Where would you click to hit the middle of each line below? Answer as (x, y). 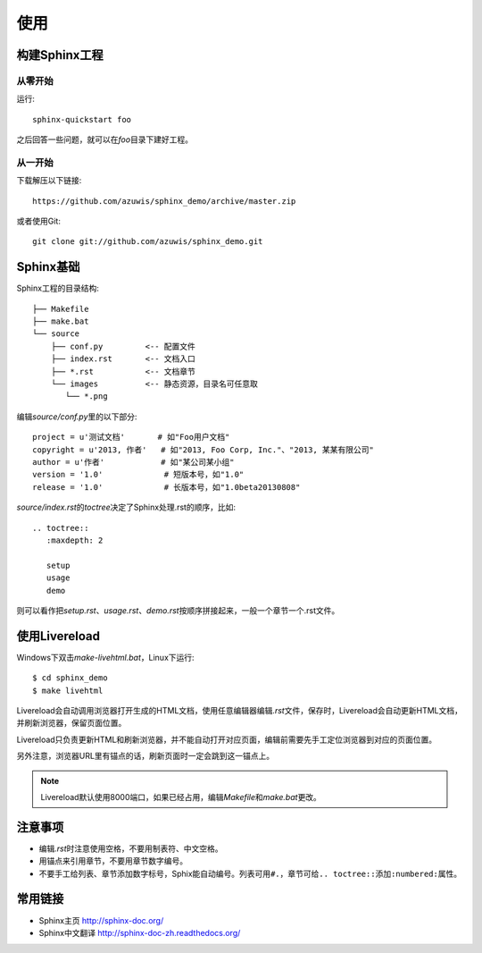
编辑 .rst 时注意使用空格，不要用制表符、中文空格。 (131, 848)
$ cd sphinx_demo (70, 678)
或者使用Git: (39, 221)
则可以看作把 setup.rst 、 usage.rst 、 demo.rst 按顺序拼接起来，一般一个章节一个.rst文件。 (178, 610)
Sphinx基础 (48, 267)
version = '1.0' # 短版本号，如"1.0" (138, 475)
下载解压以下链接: (49, 181)
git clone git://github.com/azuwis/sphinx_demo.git (148, 242)
